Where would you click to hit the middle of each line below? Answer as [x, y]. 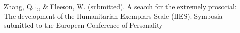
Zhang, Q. [19, 6]
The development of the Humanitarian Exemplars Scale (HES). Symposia [113, 16]
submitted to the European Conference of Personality [83, 25]
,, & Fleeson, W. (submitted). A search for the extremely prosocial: [136, 6]
